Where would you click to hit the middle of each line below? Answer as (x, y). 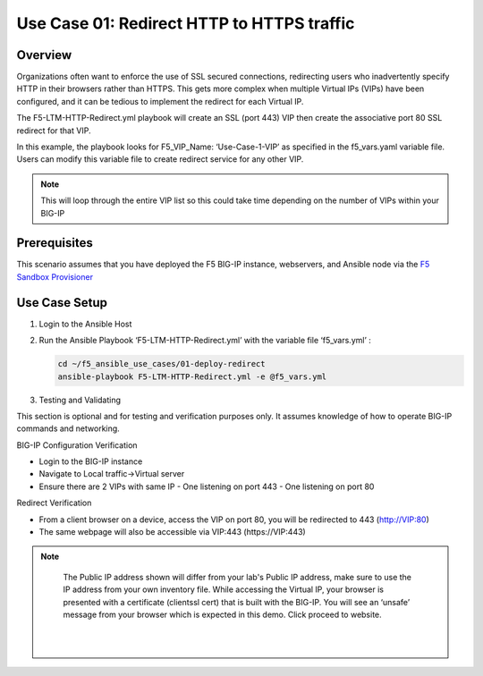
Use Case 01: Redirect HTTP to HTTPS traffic (186, 23)
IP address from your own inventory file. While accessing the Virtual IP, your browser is (224, 589)
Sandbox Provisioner (55, 276)
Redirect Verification (54, 503)
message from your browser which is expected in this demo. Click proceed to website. (222, 614)
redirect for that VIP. (54, 131)
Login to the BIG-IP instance (91, 461)
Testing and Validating (80, 400)
